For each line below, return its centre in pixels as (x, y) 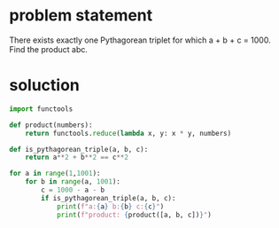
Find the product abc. (49, 49)
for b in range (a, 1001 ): (73, 182)
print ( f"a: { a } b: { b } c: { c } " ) (110, 206)
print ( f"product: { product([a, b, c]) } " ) (134, 215)
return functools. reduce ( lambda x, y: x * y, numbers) (128, 133)
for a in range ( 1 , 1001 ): (55, 174)
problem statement (81, 16)
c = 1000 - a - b (73, 190)
